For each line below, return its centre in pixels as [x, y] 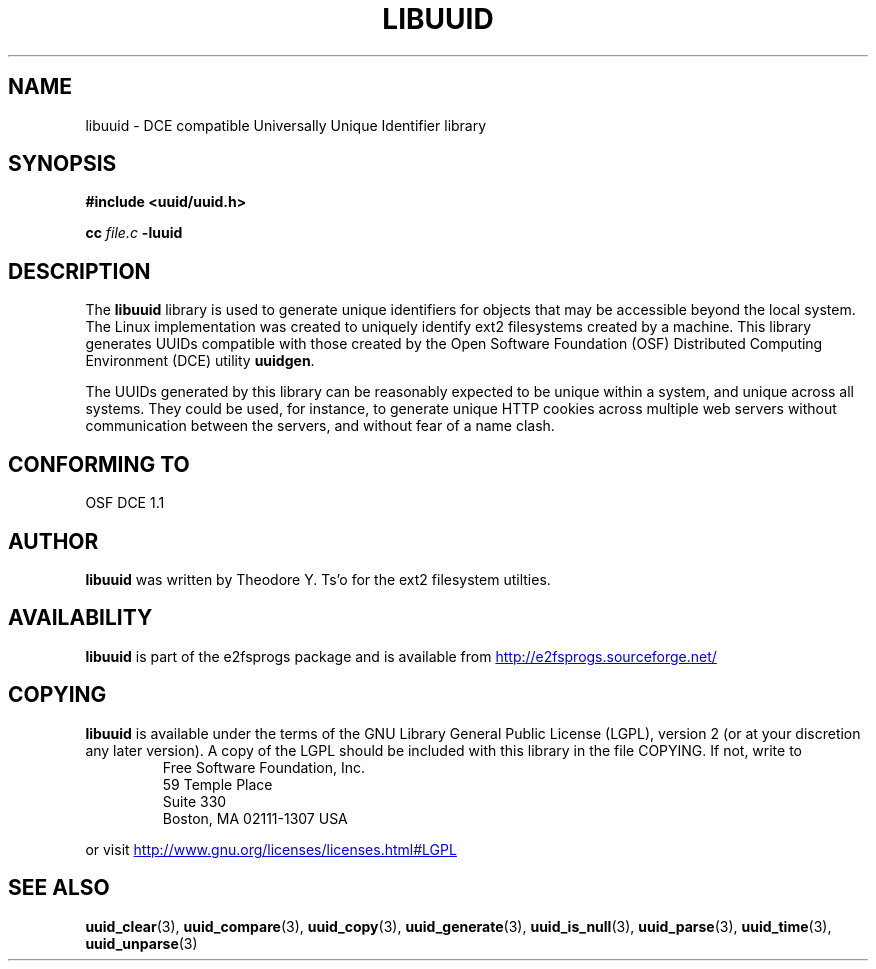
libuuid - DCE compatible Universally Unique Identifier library [286, 125]
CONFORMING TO [99, 464]
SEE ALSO [59, 888]
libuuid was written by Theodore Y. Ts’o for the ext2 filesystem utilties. [318, 579]
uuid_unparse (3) [141, 943]
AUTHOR [53, 541]
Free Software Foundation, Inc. [264, 767]
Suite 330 [194, 801]
